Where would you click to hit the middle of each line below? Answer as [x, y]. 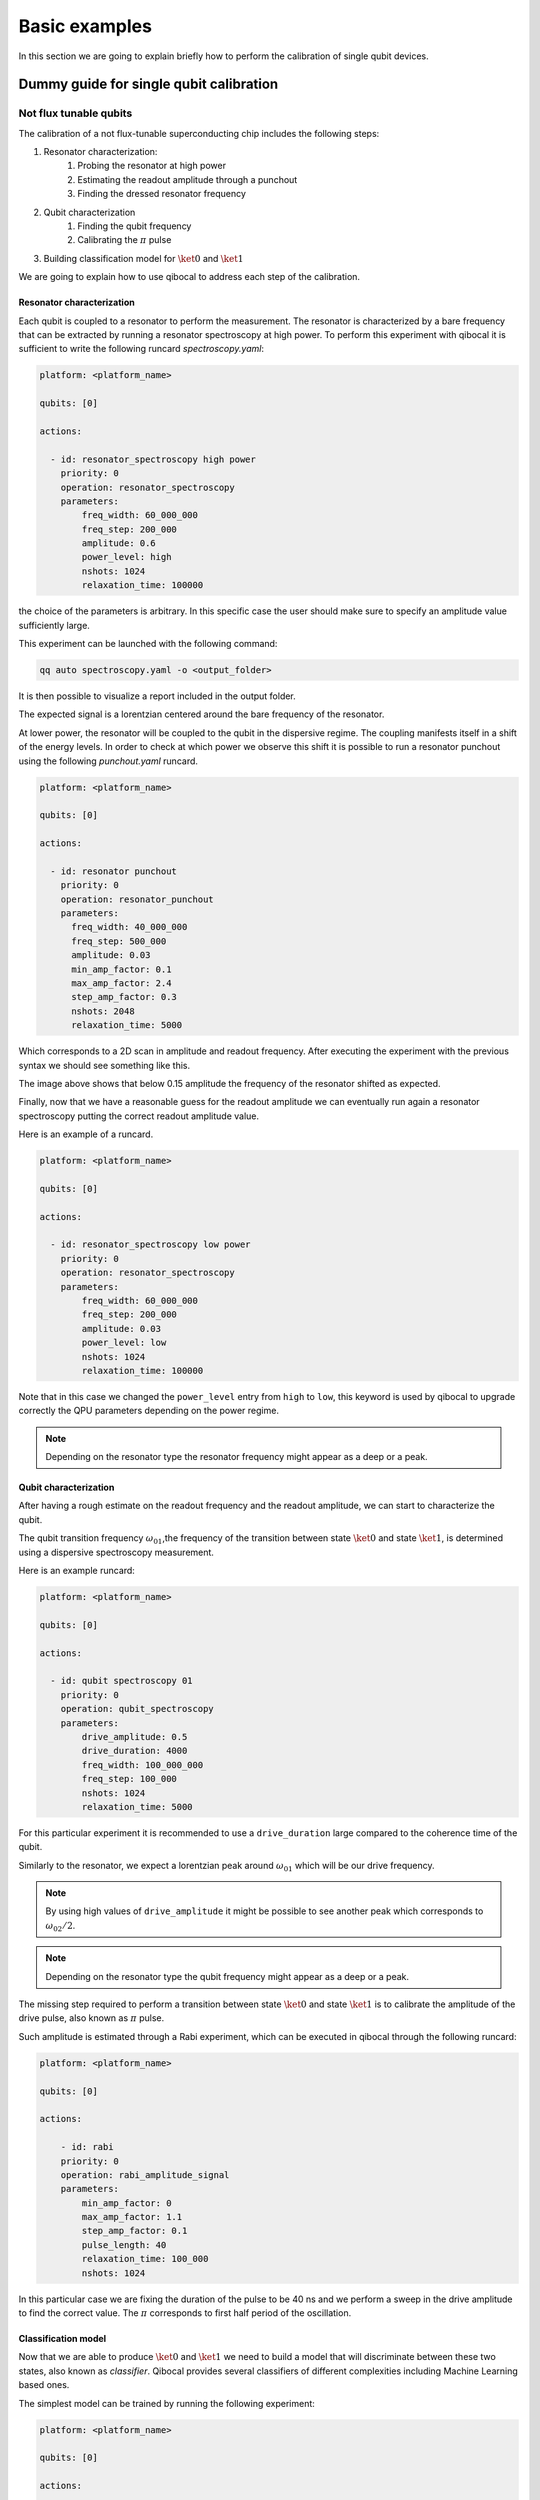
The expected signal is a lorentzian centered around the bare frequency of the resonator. [201, 714]
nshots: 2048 [103, 1011]
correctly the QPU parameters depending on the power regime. [149, 1411]
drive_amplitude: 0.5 [134, 1736]
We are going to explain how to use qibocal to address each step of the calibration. [189, 277]
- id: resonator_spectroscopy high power [153, 459]
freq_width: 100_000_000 [142, 1764]
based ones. [44, 2385]
